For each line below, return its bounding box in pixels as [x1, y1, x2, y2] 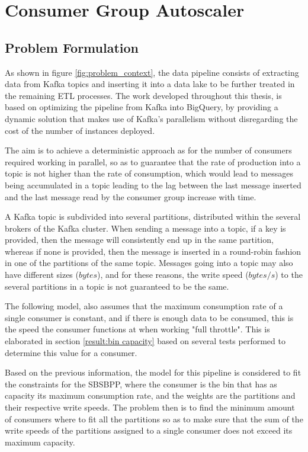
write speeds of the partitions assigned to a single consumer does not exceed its [5, 424, 293, 437]
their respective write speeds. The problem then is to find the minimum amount [5, 401, 295, 413]
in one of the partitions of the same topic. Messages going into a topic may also [5, 257, 293, 269]
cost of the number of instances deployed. [5, 124, 155, 136]
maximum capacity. [5, 435, 75, 448]
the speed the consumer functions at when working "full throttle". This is [5, 323, 270, 335]
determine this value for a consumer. [5, 346, 137, 358]
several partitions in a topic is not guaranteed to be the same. [5, 280, 229, 292]
